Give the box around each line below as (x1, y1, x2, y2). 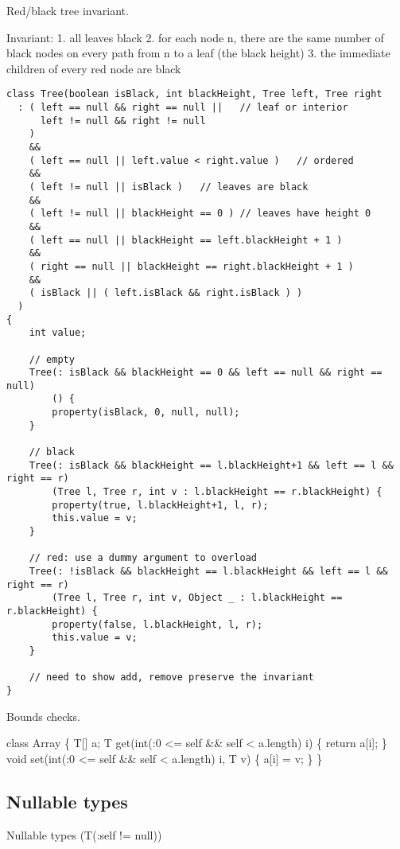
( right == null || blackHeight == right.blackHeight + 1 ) (29, 260, 354, 272)
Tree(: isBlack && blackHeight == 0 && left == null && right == (29, 367, 383, 379)
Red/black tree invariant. (6, 2, 129, 18)
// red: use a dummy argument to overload (29, 552, 257, 564)
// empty (29, 353, 75, 365)
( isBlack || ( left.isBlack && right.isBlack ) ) (29, 287, 303, 299)
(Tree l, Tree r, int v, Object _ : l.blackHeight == (52, 592, 343, 604)
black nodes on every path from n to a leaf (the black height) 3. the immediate (6, 45, 390, 61)
